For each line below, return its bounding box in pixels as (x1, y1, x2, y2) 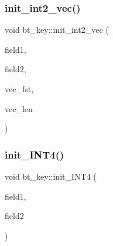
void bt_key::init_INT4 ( (5, 170, 97, 182)
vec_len (5, 102, 33, 114)
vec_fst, (5, 83, 34, 95)
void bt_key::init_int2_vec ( (5, 23, 109, 36)
